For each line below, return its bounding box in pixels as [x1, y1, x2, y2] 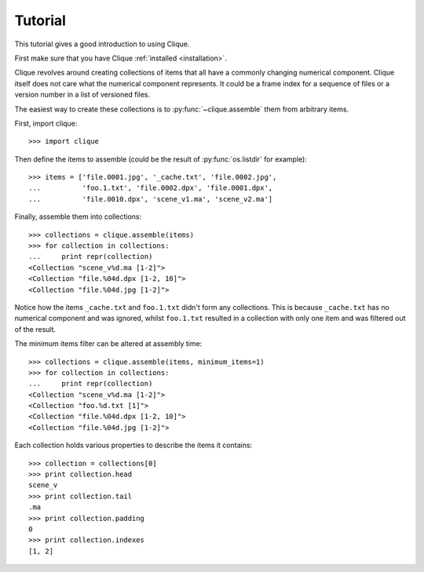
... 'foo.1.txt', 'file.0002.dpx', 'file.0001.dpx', [28, 184, 273, 192]
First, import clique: [14, 118, 78, 128]
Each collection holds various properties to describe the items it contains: [14, 440, 253, 450]
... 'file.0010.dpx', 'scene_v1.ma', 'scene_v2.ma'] [28, 195, 273, 203]
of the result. [14, 324, 57, 333]
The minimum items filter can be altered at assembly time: [14, 339, 203, 348]
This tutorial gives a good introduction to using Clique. [14, 39, 190, 49]
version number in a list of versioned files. [14, 90, 151, 100]
